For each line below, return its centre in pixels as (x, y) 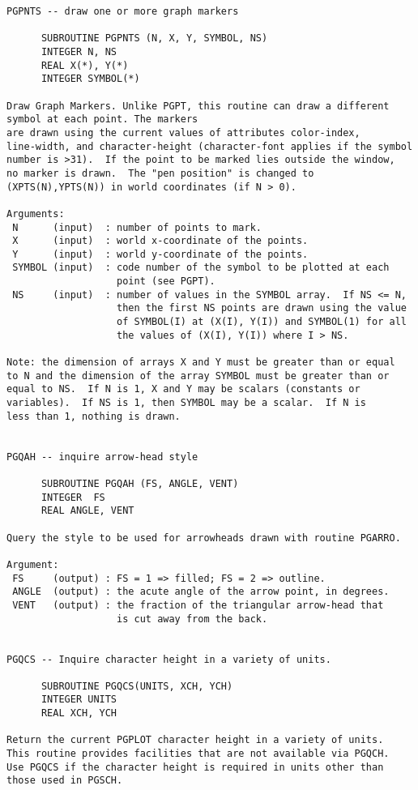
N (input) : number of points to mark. (137, 227)
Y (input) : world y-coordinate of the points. (160, 254)
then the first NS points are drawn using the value (262, 308)
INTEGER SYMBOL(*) (90, 79)
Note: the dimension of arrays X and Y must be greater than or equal (201, 363)
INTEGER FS (73, 497)
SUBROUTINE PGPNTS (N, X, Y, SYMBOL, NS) (154, 38)
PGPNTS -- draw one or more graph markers (123, 11)
